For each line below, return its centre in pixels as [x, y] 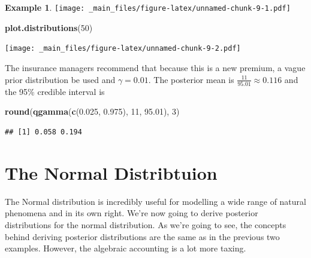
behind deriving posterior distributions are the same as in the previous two [142, 236]
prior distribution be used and [60, 79]
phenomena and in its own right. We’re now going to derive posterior [132, 213]
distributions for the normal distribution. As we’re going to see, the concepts [146, 224]
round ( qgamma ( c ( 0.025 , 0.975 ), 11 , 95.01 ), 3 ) [92, 111]
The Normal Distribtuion [111, 172]
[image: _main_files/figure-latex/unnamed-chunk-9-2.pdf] [123, 49]
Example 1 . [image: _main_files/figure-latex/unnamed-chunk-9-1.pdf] [148, 7]
